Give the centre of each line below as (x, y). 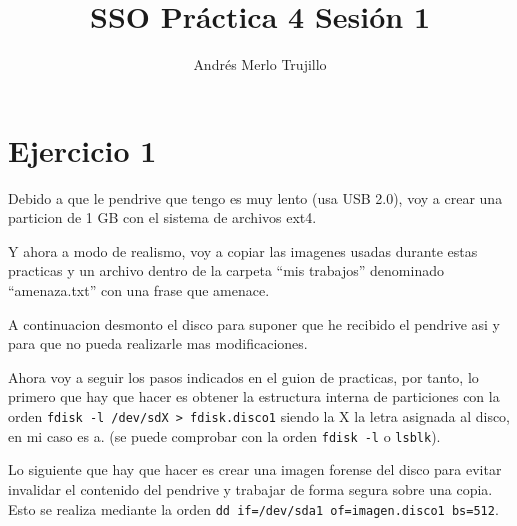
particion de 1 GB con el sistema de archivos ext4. (162, 217)
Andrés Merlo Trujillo (260, 64)
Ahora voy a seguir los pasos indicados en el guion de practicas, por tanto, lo (243, 376)
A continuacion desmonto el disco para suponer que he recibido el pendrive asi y (254, 323)
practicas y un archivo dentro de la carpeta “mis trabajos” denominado (226, 270)
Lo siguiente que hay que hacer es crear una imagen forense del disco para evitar (255, 469)
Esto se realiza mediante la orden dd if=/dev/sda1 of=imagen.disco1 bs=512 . (253, 508)
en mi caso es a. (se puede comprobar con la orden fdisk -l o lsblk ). (224, 435)
